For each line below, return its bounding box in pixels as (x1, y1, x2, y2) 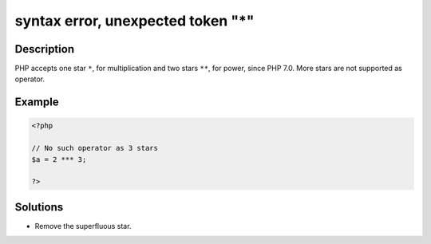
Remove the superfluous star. (34, 221, 132, 230)
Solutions (14, 200, 64, 214)
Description (14, 42, 75, 56)
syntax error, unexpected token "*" (14, 12, 255, 30)
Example (14, 96, 59, 109)
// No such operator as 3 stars (31, 144, 159, 153)
